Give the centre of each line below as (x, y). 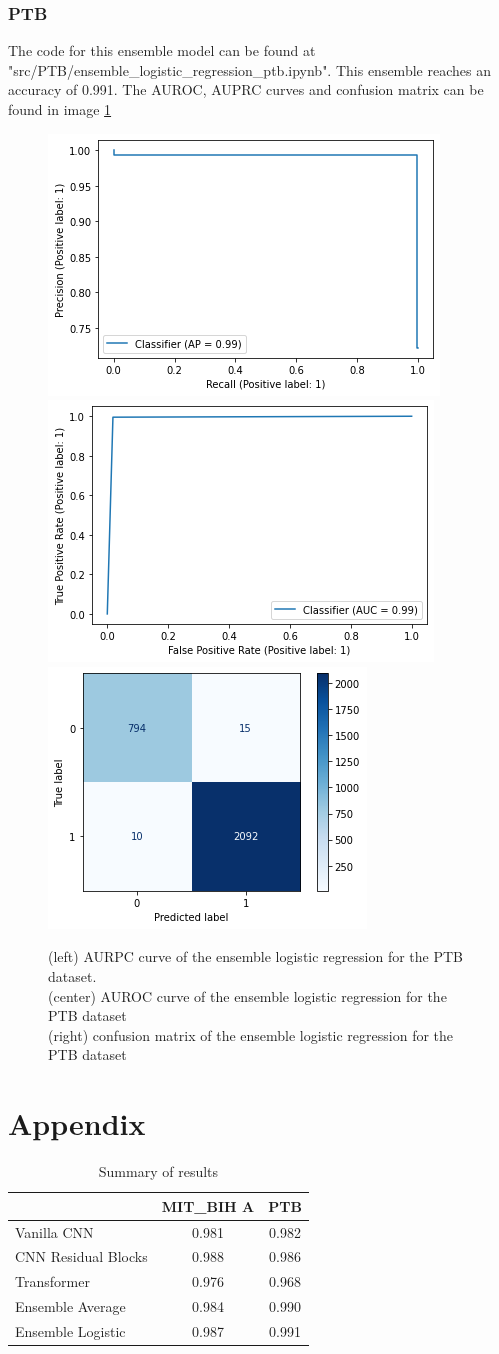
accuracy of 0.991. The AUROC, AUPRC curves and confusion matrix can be (246, 89)
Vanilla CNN (54, 1231)
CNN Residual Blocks (81, 1256)
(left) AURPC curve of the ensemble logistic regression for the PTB (255, 956)
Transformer (52, 1281)
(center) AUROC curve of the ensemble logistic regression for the (247, 995)
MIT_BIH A (208, 1205)
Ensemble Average (70, 1306)
